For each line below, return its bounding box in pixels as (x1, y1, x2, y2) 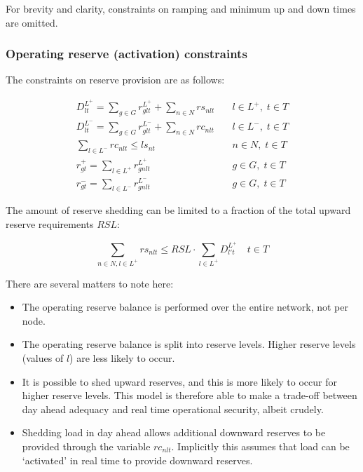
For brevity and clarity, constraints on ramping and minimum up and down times (6, 1, 356, 15)
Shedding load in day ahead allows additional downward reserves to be (22, 425, 326, 440)
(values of (22, 350, 64, 365)
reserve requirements (6, 217, 94, 231)
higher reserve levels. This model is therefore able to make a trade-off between (22, 388, 357, 403)
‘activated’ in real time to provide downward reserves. (22, 452, 253, 467)
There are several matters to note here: (6, 276, 174, 290)
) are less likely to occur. (69, 350, 175, 365)
